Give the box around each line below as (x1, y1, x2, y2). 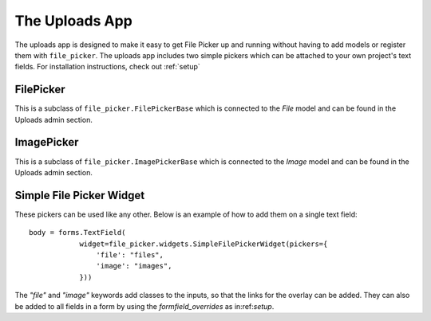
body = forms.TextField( (29, 228, 126, 237)
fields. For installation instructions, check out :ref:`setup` (14, 62, 201, 72)
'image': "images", (96, 261, 172, 271)
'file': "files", (96, 251, 164, 259)
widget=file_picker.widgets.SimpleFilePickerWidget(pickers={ (79, 239, 328, 249)
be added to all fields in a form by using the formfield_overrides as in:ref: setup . (14, 301, 275, 311)
